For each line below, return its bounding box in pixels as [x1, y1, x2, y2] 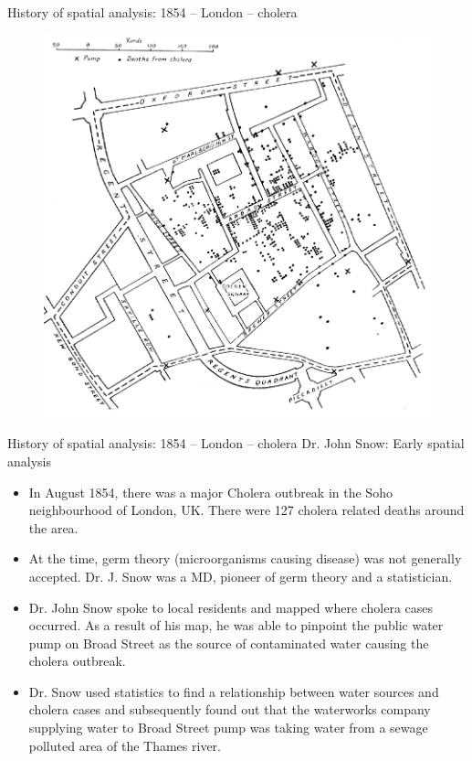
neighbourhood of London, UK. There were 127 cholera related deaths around [28, 500, 465, 520]
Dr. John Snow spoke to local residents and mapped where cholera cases [28, 597, 434, 616]
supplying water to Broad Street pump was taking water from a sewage [28, 718, 428, 737]
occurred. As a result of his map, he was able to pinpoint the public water [28, 616, 444, 635]
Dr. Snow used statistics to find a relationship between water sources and [28, 681, 439, 701]
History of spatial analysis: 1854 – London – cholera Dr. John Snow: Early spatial [7, 434, 465, 453]
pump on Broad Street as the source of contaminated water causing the [28, 633, 429, 652]
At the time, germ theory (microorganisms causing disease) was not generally [28, 549, 462, 568]
